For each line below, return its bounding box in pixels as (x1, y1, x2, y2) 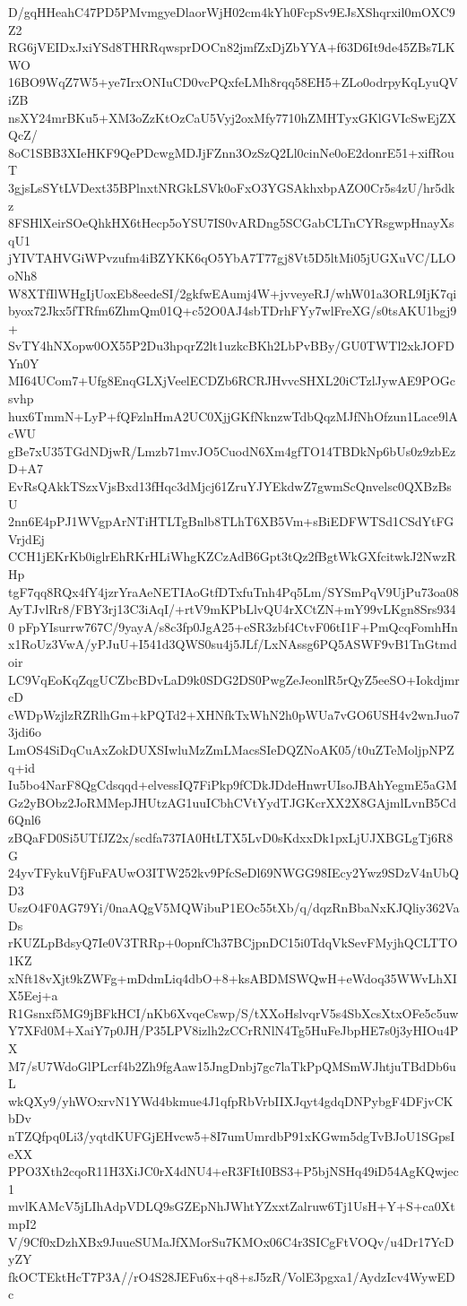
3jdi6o (8, 722, 41, 741)
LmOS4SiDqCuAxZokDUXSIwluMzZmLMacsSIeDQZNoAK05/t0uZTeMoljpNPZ (8, 739, 454, 758)
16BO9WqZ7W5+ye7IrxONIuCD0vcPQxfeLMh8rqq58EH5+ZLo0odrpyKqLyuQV (8, 73, 459, 91)
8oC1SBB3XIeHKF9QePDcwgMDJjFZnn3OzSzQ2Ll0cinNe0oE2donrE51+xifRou (8, 143, 454, 161)
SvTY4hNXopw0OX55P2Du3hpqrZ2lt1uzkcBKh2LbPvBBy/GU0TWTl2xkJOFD (8, 336, 454, 355)
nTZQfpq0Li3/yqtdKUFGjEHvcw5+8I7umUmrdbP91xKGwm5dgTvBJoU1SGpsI (8, 1127, 455, 1145)
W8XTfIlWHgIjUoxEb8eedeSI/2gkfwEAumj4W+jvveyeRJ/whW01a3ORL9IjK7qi (8, 283, 457, 302)
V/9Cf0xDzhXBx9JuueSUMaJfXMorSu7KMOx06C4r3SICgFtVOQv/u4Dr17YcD (8, 1232, 454, 1250)
